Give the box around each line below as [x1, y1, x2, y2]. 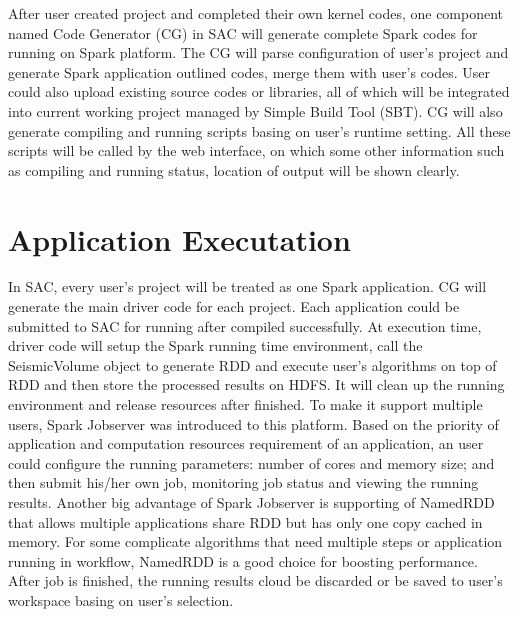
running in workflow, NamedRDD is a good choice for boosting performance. [8, 550, 478, 571]
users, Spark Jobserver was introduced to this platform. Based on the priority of [8, 413, 499, 434]
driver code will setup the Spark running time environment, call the [8, 335, 423, 356]
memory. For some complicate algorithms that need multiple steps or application [8, 531, 503, 552]
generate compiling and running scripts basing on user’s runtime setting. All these [8, 120, 511, 141]
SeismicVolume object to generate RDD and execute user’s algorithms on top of [8, 354, 497, 375]
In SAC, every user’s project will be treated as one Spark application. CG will [8, 276, 487, 297]
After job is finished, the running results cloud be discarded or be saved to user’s [8, 570, 503, 591]
